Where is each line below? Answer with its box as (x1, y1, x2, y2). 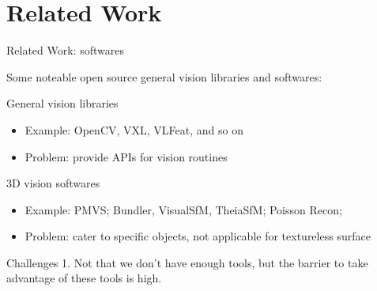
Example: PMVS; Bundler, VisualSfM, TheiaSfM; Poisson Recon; (25, 201, 342, 217)
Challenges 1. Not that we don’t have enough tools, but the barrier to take (6, 254, 368, 270)
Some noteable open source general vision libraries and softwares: (6, 68, 322, 85)
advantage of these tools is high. (6, 270, 162, 286)
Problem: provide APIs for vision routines (25, 148, 228, 164)
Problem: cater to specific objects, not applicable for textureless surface (25, 228, 371, 244)
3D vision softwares (6, 175, 100, 191)
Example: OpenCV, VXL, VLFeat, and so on (25, 121, 244, 138)
